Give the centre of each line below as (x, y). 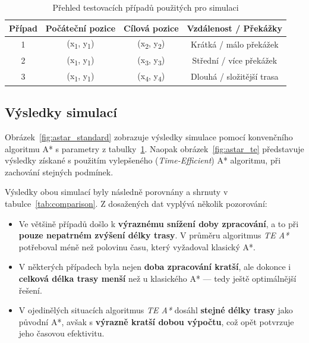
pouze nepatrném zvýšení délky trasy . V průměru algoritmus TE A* (154, 235)
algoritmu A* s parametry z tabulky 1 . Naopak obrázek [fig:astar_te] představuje (154, 148)
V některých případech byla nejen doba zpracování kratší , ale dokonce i (155, 267)
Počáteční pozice (81, 28)
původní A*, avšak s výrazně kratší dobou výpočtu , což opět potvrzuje (156, 321)
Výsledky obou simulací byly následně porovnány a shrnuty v (116, 192)
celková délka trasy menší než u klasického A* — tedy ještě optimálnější (157, 278)
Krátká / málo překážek (235, 44)
